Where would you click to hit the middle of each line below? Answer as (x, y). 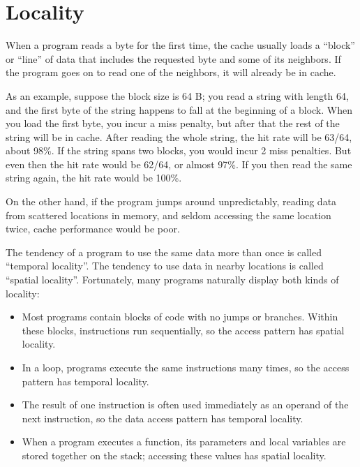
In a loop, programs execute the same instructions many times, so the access (186, 367)
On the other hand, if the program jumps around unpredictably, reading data (171, 201)
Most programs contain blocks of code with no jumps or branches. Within (180, 317)
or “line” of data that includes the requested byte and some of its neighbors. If (173, 58)
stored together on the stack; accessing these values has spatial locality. (174, 455)
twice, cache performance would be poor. (93, 229)
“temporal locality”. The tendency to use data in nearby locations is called (165, 266)
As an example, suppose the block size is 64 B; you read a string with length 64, (177, 95)
